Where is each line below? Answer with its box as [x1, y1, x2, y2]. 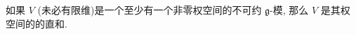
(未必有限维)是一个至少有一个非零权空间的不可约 [37, 3, 262, 16]
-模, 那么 [270, 3, 309, 16]
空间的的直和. [6, 16, 67, 30]
